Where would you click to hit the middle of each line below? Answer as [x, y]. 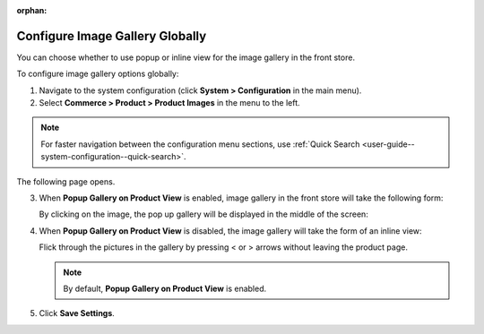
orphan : [32, 10]
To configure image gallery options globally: [98, 74]
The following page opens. [66, 181]
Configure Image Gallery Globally [112, 36]
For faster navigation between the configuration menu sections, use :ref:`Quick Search [200, 144]
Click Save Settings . [77, 313]
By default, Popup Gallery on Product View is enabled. [165, 288]
